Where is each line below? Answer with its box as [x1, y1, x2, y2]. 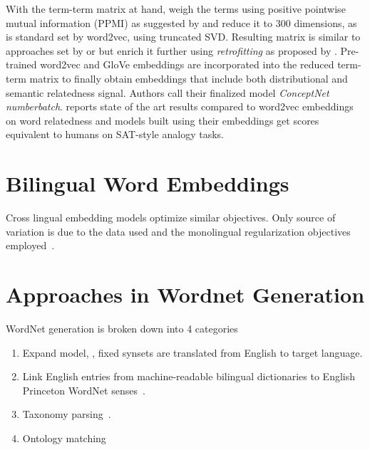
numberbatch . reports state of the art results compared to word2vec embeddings [6, 99, 354, 114]
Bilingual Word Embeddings [6, 169, 289, 198]
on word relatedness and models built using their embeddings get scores [6, 112, 319, 127]
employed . [6, 238, 55, 253]
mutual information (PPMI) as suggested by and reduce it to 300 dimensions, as [6, 15, 357, 30]
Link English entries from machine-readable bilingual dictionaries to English [22, 369, 356, 384]
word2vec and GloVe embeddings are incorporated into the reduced [40, 57, 334, 72]
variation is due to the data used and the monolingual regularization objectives [6, 224, 351, 239]
